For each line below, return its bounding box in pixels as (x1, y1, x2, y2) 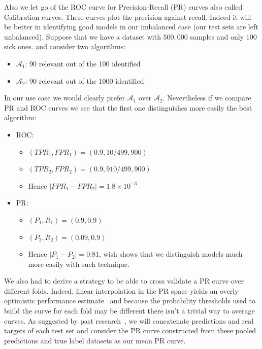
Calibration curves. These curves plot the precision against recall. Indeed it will (4, 11, 251, 22)
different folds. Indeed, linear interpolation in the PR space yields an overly (4, 285, 239, 296)
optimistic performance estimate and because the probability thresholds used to (4, 295, 255, 306)
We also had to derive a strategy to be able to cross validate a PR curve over (4, 275, 244, 286)
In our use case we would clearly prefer (4, 92, 125, 103)
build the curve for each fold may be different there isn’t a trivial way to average (4, 305, 255, 316)
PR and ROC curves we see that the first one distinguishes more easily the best (4, 102, 252, 113)
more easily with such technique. (28, 258, 129, 269)
